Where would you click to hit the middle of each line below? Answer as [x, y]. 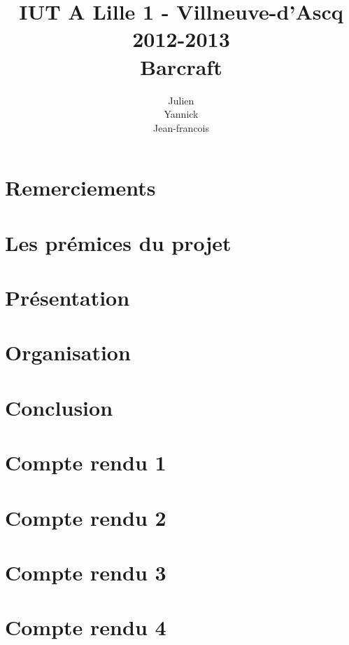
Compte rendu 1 [86, 462]
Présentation [67, 298]
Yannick [181, 114]
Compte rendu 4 [86, 627]
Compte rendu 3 [86, 572]
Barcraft [181, 66]
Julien [181, 100]
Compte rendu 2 [86, 517]
